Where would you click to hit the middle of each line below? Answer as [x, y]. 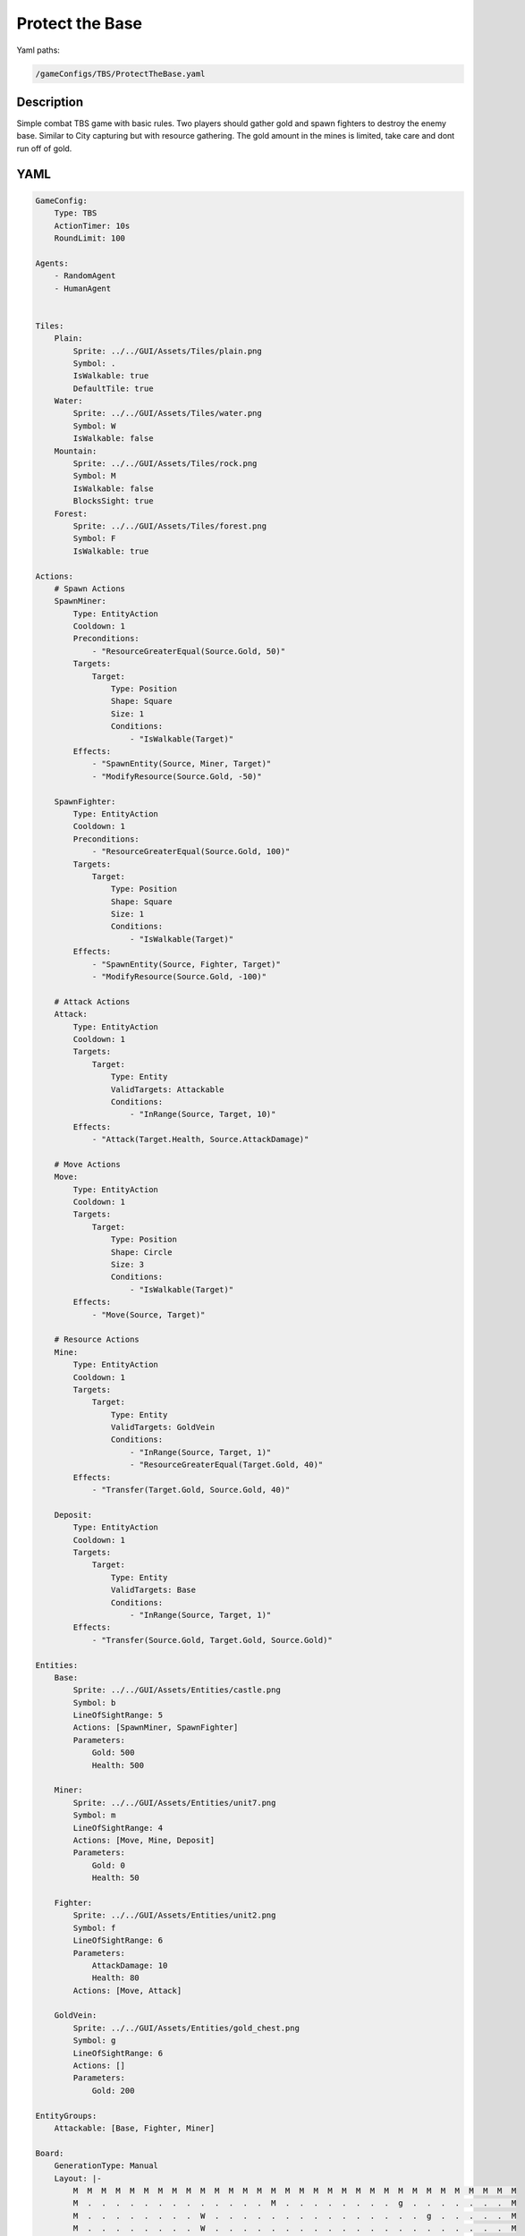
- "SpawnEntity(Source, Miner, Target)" [182, 764]
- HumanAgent [83, 288]
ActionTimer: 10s [92, 225]
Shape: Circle [142, 1252]
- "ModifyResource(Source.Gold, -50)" [177, 776]
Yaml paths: [38, 50]
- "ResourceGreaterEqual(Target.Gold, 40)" [227, 1465]
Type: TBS [76, 213]
